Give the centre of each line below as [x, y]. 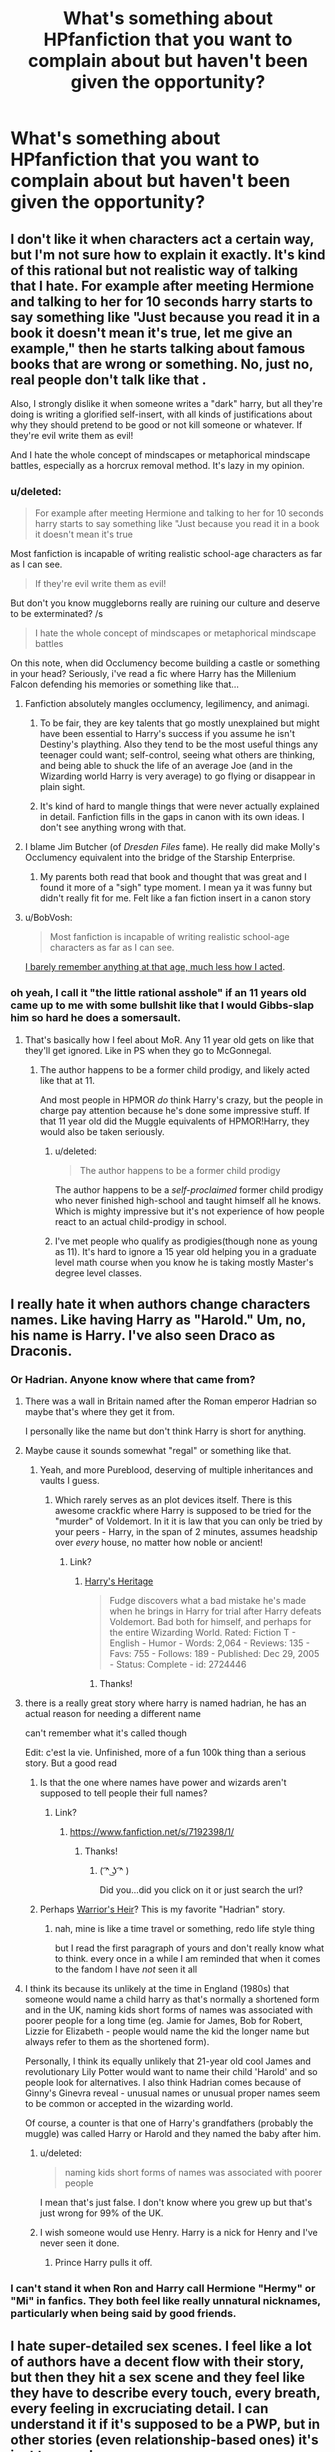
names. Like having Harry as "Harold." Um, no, [158, 1319]
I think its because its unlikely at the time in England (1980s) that [157, 1989]
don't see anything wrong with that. [113, 828]
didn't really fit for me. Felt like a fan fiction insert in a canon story [175, 898]
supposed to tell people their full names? [123, 1793]
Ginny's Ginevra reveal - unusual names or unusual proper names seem [172, 2093]
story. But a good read [71, 1763]
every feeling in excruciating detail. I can [139, 2408]
